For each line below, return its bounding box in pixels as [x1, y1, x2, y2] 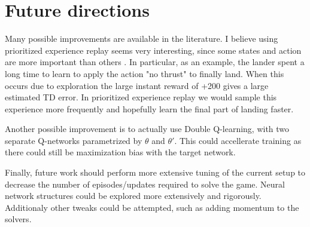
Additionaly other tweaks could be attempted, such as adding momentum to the [5, 201, 299, 213]
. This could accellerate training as [174, 134, 302, 146]
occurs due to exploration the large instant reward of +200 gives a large [5, 79, 269, 91]
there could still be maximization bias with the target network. [5, 146, 236, 158]
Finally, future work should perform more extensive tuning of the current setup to [5, 166, 306, 179]
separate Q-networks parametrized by [5, 134, 142, 146]
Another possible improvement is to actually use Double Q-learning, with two [5, 122, 290, 135]
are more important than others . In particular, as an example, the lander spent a [5, 56, 305, 68]
